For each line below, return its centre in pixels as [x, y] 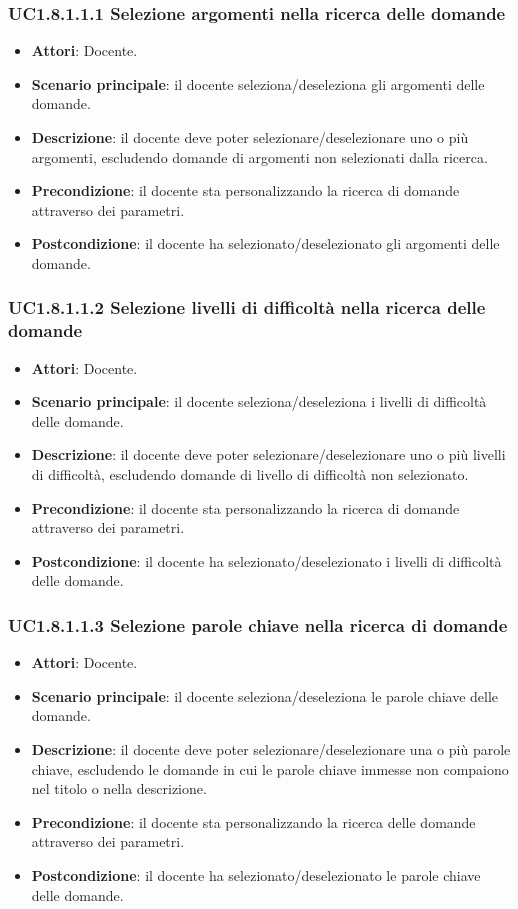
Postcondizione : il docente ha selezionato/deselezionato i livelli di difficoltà [266, 560]
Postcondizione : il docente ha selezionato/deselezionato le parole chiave [256, 875]
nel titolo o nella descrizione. [119, 788]
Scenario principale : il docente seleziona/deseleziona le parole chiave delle [265, 695]
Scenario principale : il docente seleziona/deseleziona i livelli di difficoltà [259, 401]
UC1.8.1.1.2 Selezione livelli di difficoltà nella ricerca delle [247, 307]
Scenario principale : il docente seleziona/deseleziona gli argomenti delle [258, 83]
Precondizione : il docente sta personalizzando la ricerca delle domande [253, 821]
